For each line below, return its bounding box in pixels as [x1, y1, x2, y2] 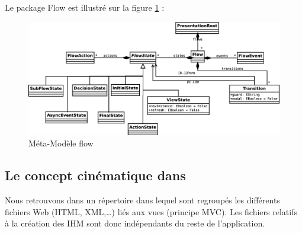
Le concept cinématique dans [5, 166, 186, 184]
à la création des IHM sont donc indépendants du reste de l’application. [5, 217, 265, 229]
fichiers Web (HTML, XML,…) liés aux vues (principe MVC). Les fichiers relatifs [5, 205, 297, 218]
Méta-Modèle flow [28, 137, 94, 149]
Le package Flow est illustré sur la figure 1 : [5, 1, 165, 13]
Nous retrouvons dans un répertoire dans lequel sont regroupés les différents [5, 194, 280, 206]
